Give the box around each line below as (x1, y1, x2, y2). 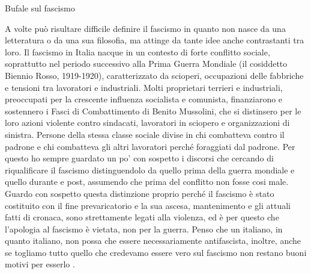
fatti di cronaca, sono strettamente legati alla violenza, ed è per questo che (5, 211, 279, 223)
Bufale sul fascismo (5, 2, 75, 14)
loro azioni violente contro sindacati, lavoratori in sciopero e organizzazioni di (5, 116, 290, 129)
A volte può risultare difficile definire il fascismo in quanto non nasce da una (5, 22, 286, 34)
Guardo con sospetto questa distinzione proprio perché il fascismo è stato (5, 187, 274, 199)
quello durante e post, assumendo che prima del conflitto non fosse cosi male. (5, 175, 289, 188)
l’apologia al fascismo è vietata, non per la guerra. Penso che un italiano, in (5, 222, 283, 235)
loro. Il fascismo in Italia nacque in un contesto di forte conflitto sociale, (5, 45, 270, 58)
